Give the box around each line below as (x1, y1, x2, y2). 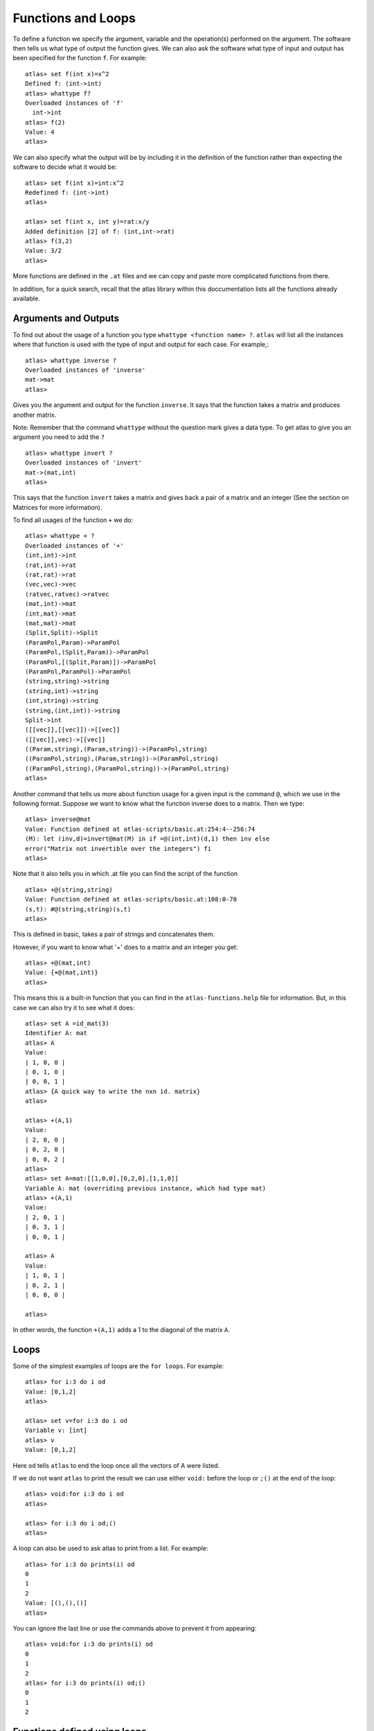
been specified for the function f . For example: (12, 54, 147, 62)
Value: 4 (25, 128, 55, 136)
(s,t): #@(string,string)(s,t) (25, 905, 132, 913)
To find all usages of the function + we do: (12, 516, 134, 524)
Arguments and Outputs (12, 312, 120, 324)
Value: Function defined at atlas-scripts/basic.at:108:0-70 (25, 895, 237, 904)
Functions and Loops (12, 10, 136, 26)
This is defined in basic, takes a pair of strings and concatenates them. (12, 930, 215, 938)
